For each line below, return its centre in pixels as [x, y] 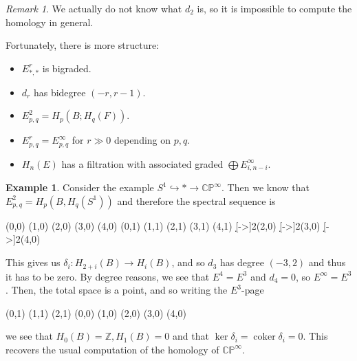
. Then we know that [266, 187]
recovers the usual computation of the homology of [112, 349]
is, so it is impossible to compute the [274, 8]
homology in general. [50, 22]
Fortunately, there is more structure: [83, 45]
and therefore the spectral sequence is [196, 200]
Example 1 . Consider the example [80, 187]
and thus [327, 262]
